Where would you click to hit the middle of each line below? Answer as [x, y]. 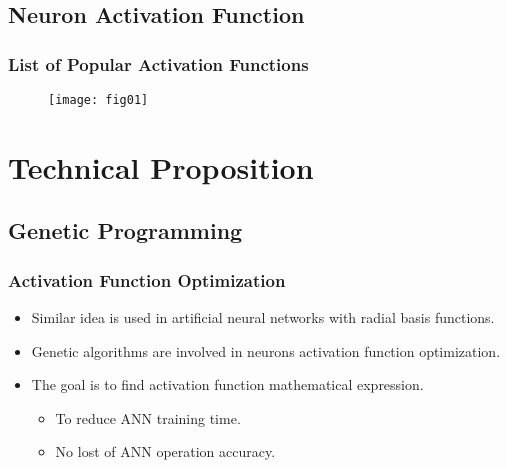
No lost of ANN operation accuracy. [165, 451]
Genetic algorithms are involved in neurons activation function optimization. [266, 350]
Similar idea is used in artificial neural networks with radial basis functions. [263, 317]
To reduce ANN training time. [148, 417]
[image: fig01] [98, 100]
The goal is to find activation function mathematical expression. [227, 384]
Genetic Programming [125, 230]
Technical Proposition [161, 166]
